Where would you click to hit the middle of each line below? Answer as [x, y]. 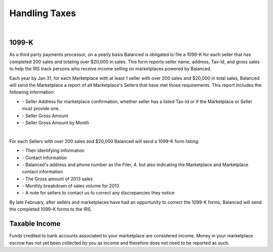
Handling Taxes [43, 13]
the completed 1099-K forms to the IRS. [51, 209]
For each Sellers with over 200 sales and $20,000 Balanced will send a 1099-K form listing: [104, 141]
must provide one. [41, 109]
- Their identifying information [53, 150]
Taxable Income [35, 224]
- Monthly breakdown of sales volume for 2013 [71, 186]
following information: [32, 92]
